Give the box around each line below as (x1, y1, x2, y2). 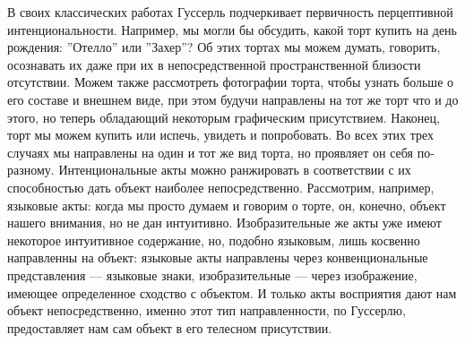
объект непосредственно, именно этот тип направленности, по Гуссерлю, (7, 301, 406, 320)
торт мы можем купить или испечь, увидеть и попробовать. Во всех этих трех (7, 125, 435, 144)
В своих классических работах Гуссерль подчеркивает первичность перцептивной (7, 3, 453, 21)
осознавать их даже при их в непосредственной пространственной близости (7, 55, 421, 73)
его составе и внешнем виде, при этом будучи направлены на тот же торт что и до (7, 90, 459, 108)
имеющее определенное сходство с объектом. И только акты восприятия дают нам (7, 283, 457, 302)
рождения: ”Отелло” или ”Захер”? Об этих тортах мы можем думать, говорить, (7, 38, 441, 56)
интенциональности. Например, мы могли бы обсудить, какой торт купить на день (7, 20, 457, 39)
